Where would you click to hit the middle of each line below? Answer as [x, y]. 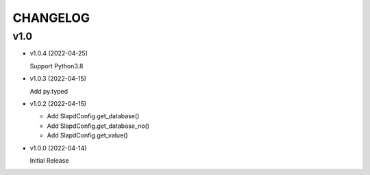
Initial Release [49, 160]
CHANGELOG [51, 18]
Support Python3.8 [57, 66]
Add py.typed [49, 91]
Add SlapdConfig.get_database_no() [98, 126]
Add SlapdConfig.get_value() [87, 135]
